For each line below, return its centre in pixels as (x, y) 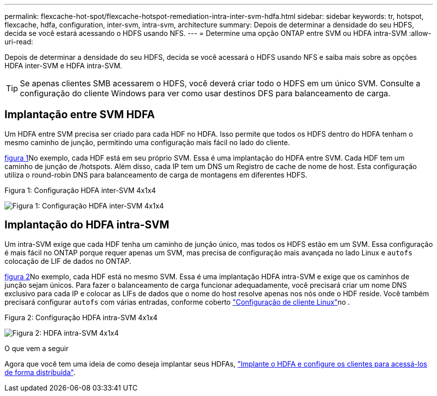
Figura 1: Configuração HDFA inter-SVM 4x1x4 (80, 190)
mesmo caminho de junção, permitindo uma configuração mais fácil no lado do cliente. (147, 142)
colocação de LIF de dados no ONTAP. (68, 261)
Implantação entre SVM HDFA (80, 115)
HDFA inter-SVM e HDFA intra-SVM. (64, 66)
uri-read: (19, 42)
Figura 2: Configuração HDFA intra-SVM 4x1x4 (81, 317)
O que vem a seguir (37, 348)
